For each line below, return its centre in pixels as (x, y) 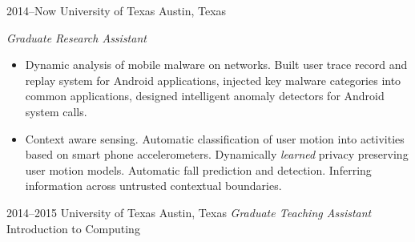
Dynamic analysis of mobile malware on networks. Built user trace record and (216, 65)
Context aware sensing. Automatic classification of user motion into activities (215, 138)
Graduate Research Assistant (77, 37)
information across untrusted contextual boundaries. (153, 186)
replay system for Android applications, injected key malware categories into (213, 80)
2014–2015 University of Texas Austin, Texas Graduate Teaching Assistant (189, 212)
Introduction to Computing (73, 228)
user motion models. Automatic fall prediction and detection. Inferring (198, 169)
